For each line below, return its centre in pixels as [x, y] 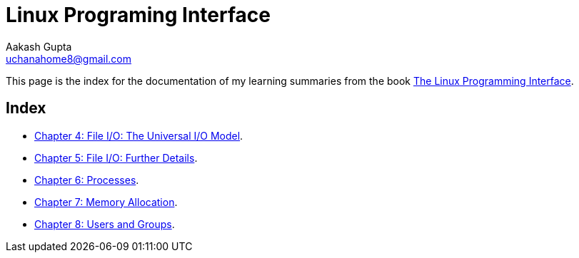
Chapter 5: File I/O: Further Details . [116, 158]
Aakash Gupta [39, 46]
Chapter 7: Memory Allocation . [106, 202]
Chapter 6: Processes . [87, 180]
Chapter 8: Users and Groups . [105, 224]
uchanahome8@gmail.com [69, 58]
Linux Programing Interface [138, 15]
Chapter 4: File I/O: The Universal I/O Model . [139, 135]
